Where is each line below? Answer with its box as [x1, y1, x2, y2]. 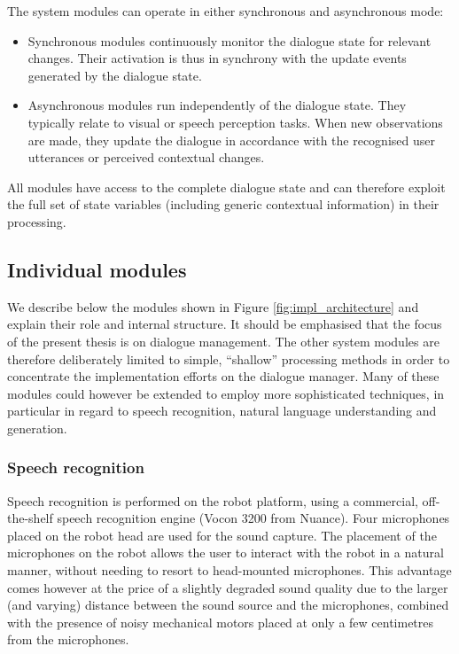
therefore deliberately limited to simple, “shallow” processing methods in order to [7, 349, 450, 368]
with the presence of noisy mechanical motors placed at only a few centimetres [7, 612, 434, 631]
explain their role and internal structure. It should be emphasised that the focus [7, 315, 442, 333]
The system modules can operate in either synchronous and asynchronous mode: [7, 2, 444, 19]
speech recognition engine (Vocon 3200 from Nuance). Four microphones [57, 509, 450, 527]
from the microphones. [7, 630, 129, 649]
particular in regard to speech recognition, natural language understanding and [7, 401, 437, 420]
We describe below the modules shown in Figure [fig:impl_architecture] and [7, 297, 419, 315]
